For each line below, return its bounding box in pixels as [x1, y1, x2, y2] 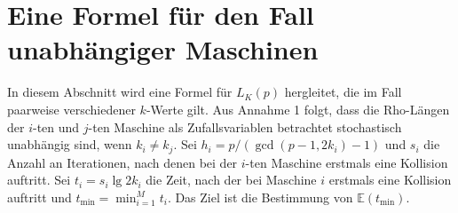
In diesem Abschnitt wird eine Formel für [7, 83, 233, 101]
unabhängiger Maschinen [7, 31, 319, 67]
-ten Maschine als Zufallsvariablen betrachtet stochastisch [88, 117, 402, 136]
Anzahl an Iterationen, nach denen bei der [7, 153, 238, 171]
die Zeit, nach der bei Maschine [146, 170, 317, 189]
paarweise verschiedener [7, 99, 136, 118]
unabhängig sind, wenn [7, 135, 132, 154]
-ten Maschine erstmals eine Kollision [245, 153, 448, 171]
